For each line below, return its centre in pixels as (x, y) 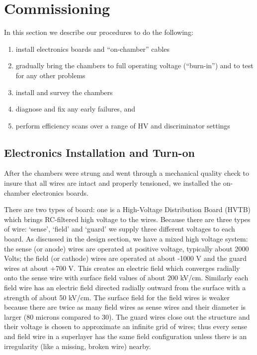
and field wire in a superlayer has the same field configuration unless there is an (126, 336)
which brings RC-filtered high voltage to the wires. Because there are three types (127, 219)
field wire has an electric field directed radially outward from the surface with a (125, 288)
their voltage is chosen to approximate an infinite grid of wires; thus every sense (126, 326)
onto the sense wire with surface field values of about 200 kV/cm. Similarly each (126, 278)
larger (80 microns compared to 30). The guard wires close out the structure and (127, 316)
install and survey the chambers (64, 92)
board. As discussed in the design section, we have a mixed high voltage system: (126, 239)
